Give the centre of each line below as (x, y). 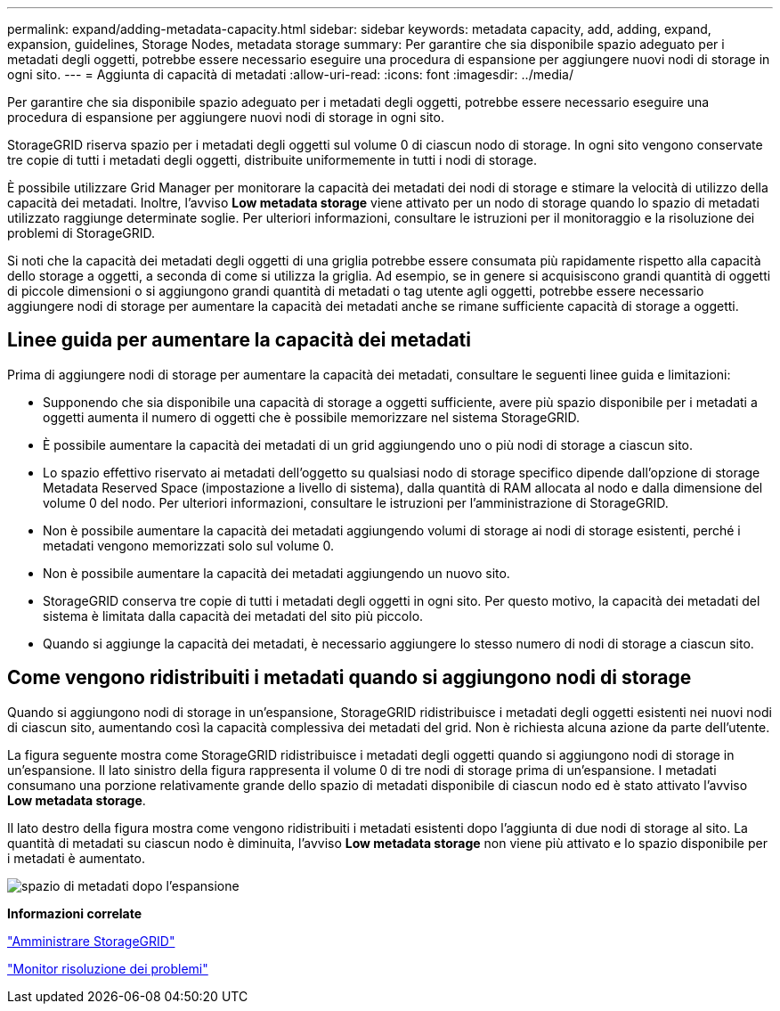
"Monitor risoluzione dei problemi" (108, 968)
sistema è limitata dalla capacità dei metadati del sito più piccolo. (233, 616)
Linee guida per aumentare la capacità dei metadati (239, 340)
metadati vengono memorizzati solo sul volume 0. (189, 545)
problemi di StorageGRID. (81, 233)
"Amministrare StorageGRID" (91, 941)
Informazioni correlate (75, 913)
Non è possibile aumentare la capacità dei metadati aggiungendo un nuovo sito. (276, 573)
